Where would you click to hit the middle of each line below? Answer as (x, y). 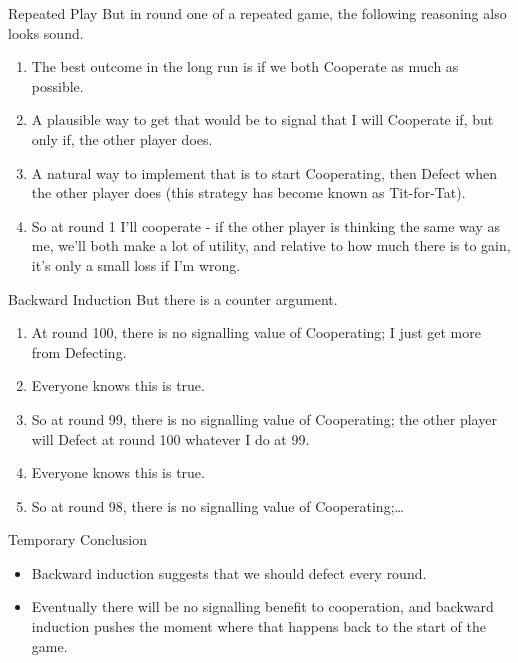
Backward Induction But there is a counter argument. (173, 298)
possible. (57, 85)
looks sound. (46, 32)
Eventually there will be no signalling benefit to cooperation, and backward (262, 606)
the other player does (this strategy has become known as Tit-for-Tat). (248, 192)
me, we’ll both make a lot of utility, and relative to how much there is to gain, (271, 245)
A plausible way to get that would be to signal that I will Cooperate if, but (262, 119)
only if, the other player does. (122, 138)
